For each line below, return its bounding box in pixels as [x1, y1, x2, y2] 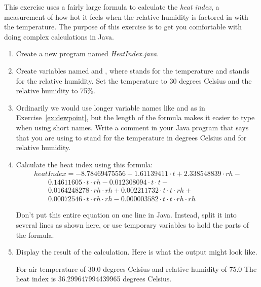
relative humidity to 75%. [16, 85, 95, 96]
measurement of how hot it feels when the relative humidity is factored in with [4, 11, 248, 22]
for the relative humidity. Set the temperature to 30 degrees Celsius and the [16, 75, 252, 86]
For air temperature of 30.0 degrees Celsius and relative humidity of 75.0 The [16, 263, 257, 274]
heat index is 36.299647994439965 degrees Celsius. [16, 273, 172, 284]
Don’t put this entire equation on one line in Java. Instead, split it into [16, 209, 237, 220]
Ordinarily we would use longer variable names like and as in [16, 102, 205, 113]
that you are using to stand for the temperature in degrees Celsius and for [16, 132, 247, 142]
